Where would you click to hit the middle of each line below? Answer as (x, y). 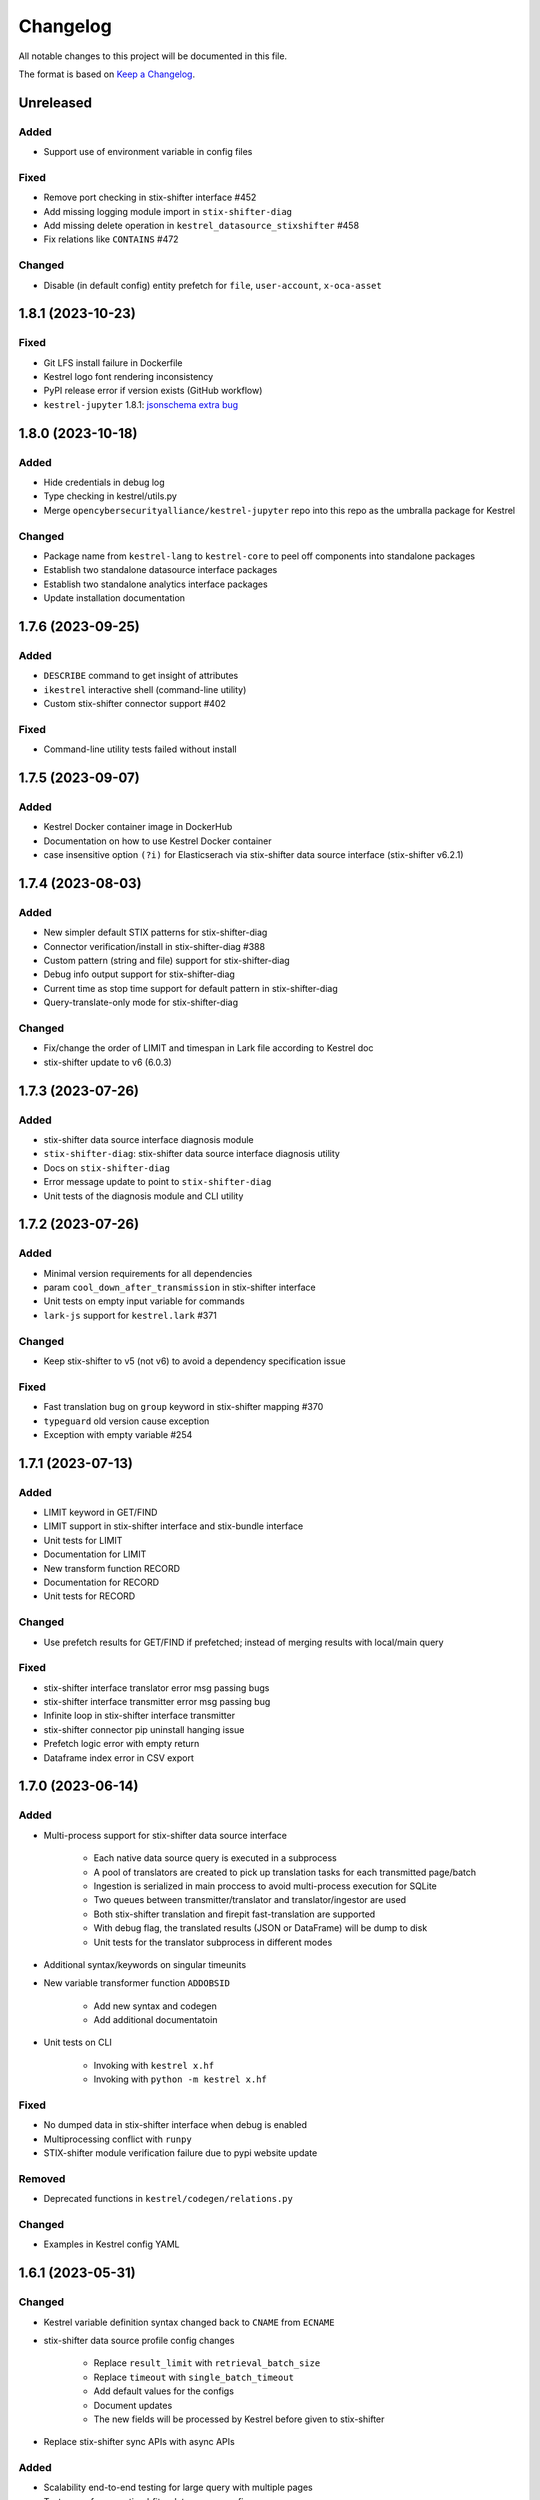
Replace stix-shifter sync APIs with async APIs (139, 2442)
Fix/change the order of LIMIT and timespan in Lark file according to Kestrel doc (208, 1048)
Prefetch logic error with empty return (121, 1744)
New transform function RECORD (111, 1568)
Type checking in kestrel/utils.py (110, 496)
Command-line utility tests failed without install (140, 749)
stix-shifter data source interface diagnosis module (148, 1139)
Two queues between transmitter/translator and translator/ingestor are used (250, 1900)
